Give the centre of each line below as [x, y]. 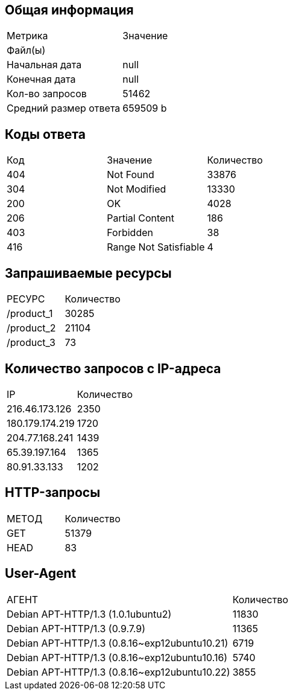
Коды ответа [45, 134]
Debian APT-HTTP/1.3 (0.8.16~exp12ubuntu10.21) [118, 643]
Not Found [131, 175]
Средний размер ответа [64, 108]
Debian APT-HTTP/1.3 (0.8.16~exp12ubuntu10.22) [118, 672]
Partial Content [141, 218]
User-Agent [41, 574]
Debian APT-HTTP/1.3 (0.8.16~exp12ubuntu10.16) [117, 657]
